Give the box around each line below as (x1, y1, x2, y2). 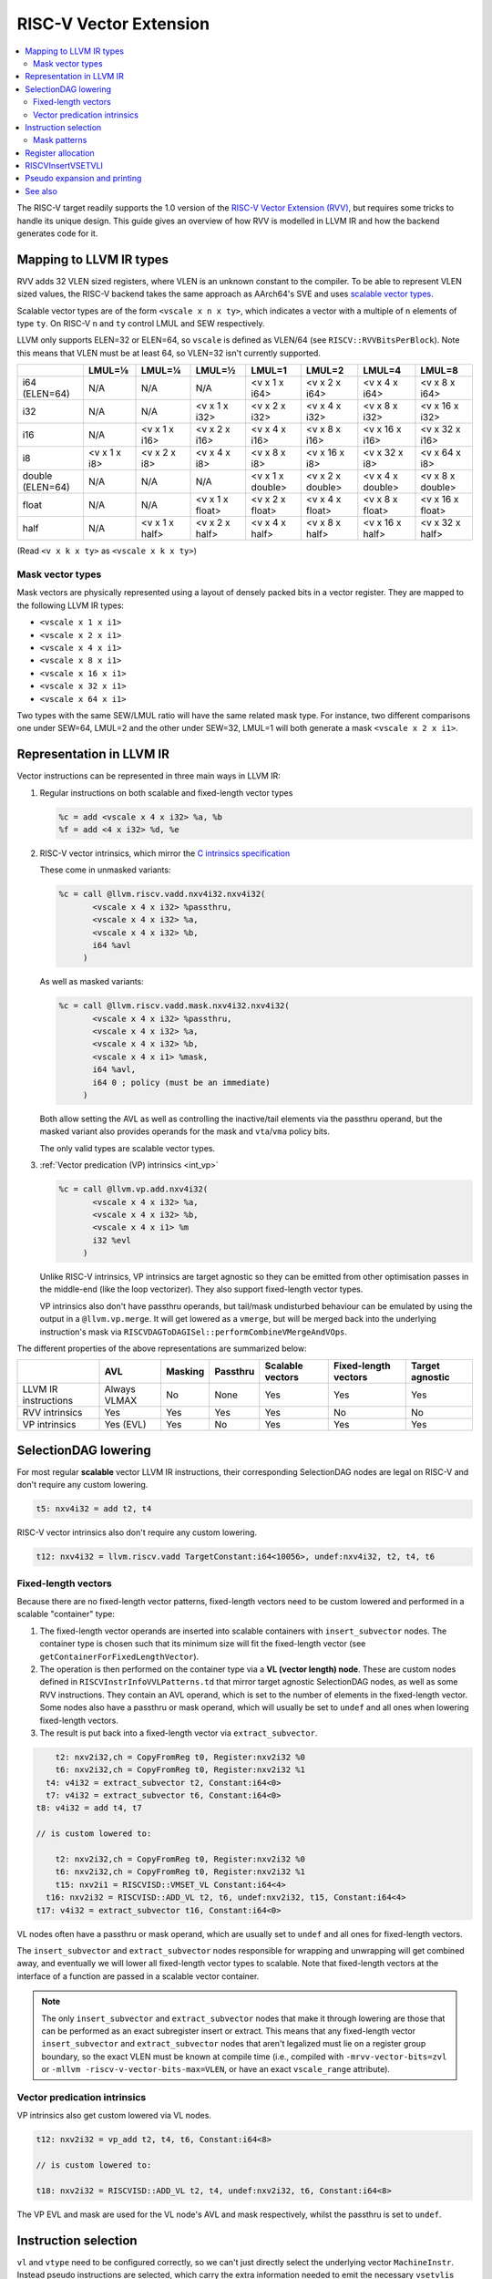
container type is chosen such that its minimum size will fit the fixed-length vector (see (39, 1638, 366, 1649)
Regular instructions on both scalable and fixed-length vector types (39, 787, 293, 798)
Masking (165, 1366, 205, 1378)
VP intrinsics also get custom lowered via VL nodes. (16, 2110, 211, 2121)
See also (25, 185, 58, 196)
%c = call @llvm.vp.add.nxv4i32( (58, 1184, 209, 1194)
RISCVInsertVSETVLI (25, 160, 104, 171)
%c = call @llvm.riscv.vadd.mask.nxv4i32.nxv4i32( (58, 1001, 291, 1011)
